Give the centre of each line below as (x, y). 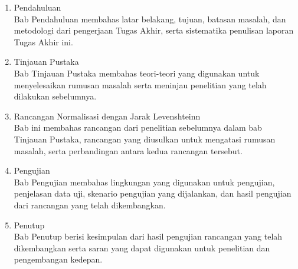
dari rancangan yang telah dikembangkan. (90, 205)
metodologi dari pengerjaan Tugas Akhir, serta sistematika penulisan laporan (154, 30)
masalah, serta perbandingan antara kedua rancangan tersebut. (128, 150)
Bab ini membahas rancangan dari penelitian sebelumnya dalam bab (138, 127)
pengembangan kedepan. (58, 259)
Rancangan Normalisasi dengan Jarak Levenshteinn (107, 116)
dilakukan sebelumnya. (55, 96)
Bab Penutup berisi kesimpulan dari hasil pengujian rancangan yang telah (148, 236)
